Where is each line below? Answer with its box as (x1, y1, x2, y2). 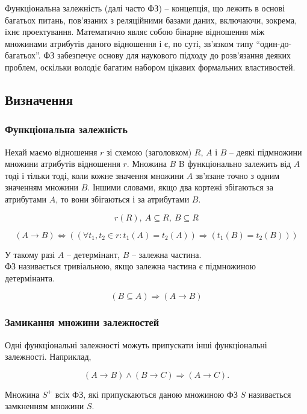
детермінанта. (5, 271, 55, 284)
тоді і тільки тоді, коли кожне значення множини (5, 169, 184, 181)
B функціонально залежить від (178, 157, 291, 170)
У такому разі (5, 248, 55, 260)
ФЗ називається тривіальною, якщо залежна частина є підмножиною (5, 260, 256, 272)
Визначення (5, 90, 73, 108)
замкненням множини (5, 400, 84, 412)
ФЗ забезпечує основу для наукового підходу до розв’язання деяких (43, 49, 291, 61)
